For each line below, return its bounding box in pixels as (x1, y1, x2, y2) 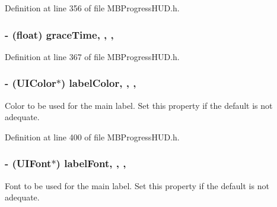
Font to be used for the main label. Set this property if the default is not (5, 179, 269, 192)
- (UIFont (5, 156, 52, 171)
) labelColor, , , (61, 76, 136, 90)
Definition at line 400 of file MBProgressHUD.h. (5, 130, 180, 143)
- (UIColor (5, 76, 56, 90)
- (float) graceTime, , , (5, 27, 114, 42)
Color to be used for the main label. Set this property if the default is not (5, 99, 273, 111)
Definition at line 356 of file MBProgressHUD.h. (5, 2, 180, 14)
